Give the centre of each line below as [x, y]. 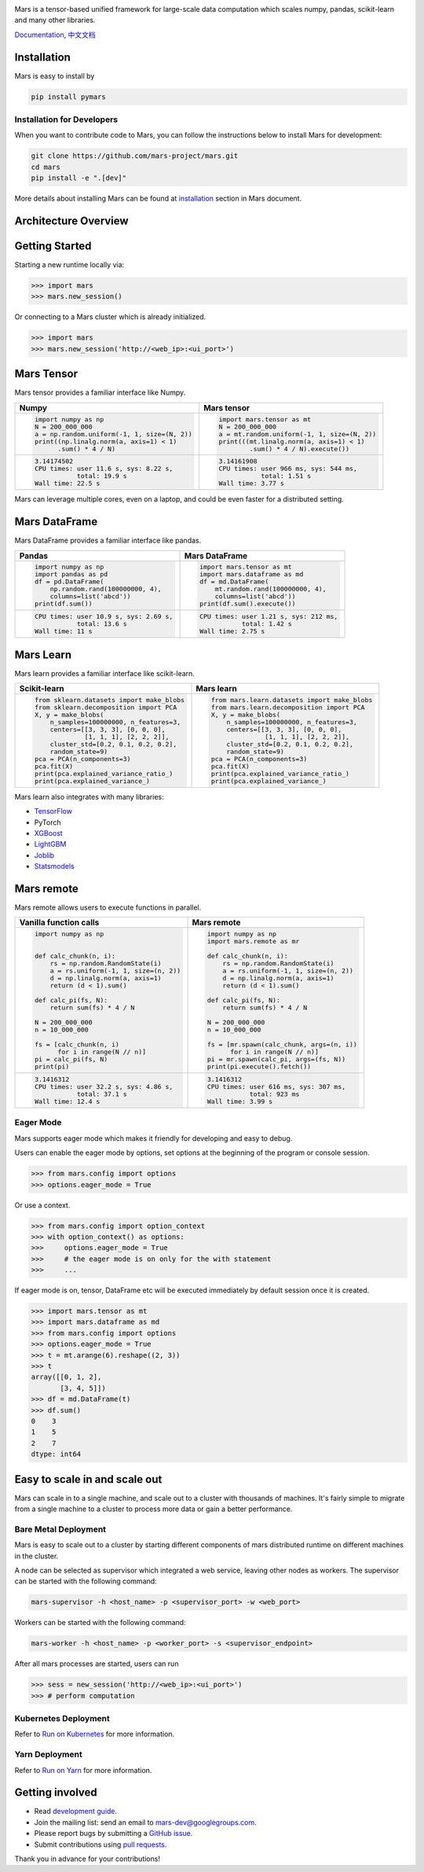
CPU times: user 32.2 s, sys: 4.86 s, [104, 1087]
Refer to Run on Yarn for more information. [83, 1770]
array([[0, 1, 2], [66, 1377]
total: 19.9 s [102, 476]
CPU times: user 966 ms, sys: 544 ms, [288, 469]
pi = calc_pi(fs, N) [71, 1059]
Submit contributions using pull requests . [101, 1844]
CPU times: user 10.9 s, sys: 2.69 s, [104, 617]
